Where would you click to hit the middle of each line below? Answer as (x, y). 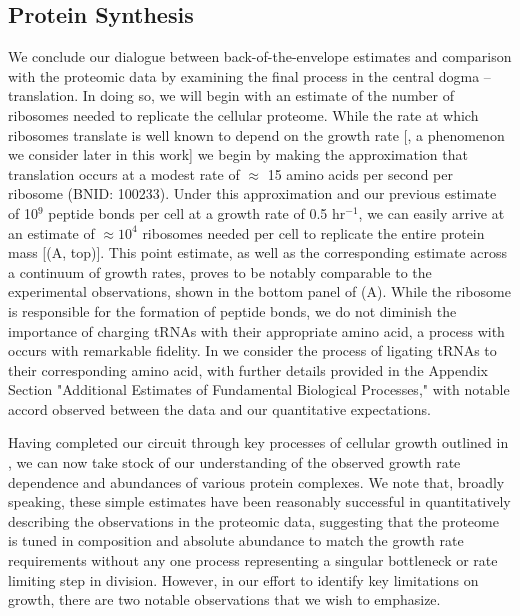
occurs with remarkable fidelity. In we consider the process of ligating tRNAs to (252, 350)
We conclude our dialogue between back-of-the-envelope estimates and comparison (260, 56)
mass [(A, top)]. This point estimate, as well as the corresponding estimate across (257, 252)
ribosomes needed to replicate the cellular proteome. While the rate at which (243, 114)
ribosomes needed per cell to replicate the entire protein (313, 232)
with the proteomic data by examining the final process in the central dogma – (249, 75)
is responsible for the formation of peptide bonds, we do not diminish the (232, 310)
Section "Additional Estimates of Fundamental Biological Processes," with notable (259, 389)
